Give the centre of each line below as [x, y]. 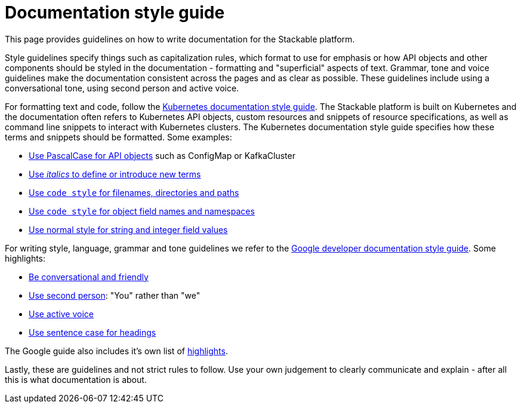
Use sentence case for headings [93, 332]
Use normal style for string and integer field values [128, 229]
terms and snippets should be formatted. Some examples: [118, 137]
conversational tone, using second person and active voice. [122, 88]
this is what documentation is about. [76, 379]
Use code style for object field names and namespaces [142, 211]
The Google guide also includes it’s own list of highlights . [116, 351]
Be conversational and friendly [89, 277]
